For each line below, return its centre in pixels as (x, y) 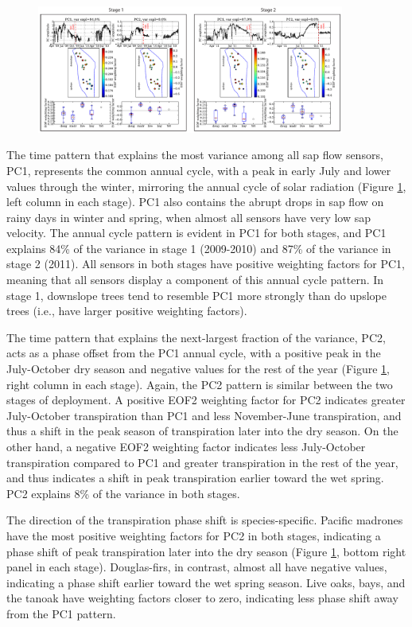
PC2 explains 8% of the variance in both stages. (123, 493)
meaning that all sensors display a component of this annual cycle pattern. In (195, 280)
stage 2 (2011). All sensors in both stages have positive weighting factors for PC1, (206, 264)
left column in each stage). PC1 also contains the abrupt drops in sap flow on (195, 202)
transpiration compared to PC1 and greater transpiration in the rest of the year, (202, 462)
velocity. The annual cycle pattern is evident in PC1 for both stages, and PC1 (196, 233)
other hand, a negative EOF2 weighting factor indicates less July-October (186, 447)
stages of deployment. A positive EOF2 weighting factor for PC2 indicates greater (206, 400)
